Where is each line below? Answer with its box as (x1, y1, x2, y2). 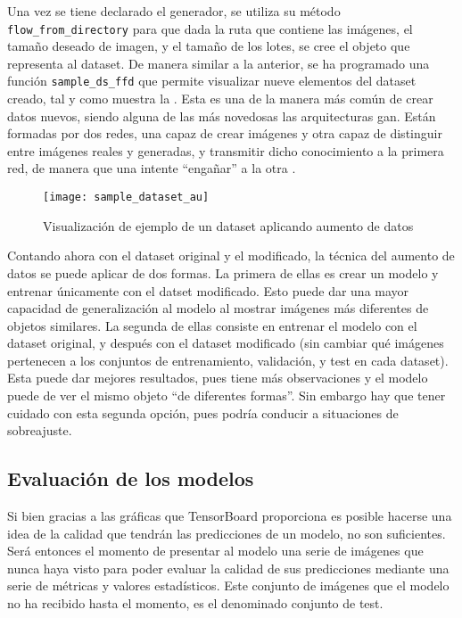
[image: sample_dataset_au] (43, 191, 210, 204)
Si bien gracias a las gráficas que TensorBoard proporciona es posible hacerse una (7, 507, 452, 525)
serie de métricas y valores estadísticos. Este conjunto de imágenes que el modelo (7, 576, 450, 595)
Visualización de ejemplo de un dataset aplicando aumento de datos (43, 216, 414, 235)
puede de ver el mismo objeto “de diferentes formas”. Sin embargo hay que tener (7, 386, 446, 405)
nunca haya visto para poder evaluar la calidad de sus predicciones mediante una (7, 558, 450, 577)
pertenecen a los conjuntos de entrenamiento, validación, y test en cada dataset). (7, 350, 449, 369)
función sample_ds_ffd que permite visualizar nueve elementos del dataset (7, 71, 417, 90)
